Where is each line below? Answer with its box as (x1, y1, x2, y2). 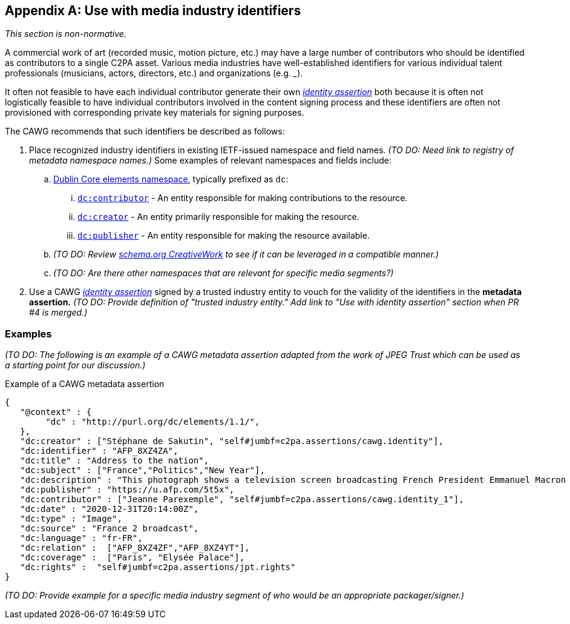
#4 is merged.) (29, 307, 88, 318)
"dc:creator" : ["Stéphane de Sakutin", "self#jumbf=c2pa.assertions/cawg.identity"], (20, 436, 444, 446)
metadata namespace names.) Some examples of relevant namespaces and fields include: (29, 155, 391, 166)
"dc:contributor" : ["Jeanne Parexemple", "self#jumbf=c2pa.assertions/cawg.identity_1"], (20, 494, 464, 505)
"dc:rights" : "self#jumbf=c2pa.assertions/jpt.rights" (20, 562, 296, 573)
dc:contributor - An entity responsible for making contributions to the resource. (77, 193, 408, 204)
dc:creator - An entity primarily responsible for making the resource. (77, 211, 359, 222)
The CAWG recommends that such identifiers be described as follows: (5, 126, 285, 137)
